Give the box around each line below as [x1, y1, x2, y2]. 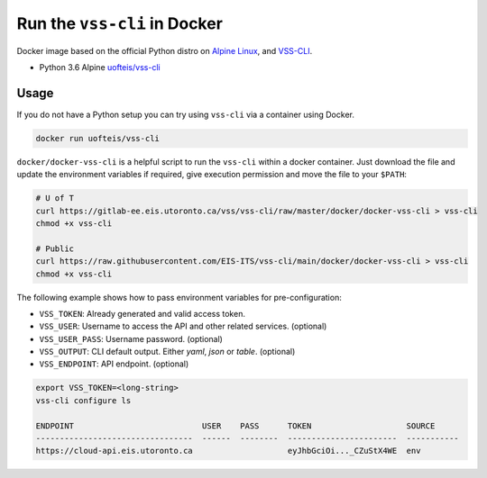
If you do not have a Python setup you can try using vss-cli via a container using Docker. [16, 109, 355, 120]
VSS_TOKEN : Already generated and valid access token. [39, 308, 245, 319]
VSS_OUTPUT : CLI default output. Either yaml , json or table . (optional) [39, 347, 296, 357]
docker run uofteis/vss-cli [35, 133, 160, 143]
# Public [35, 243, 75, 254]
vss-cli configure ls [35, 395, 132, 405]
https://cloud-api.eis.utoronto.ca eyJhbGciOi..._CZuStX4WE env [35, 446, 421, 456]
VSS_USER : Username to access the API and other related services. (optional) [39, 320, 327, 332]
